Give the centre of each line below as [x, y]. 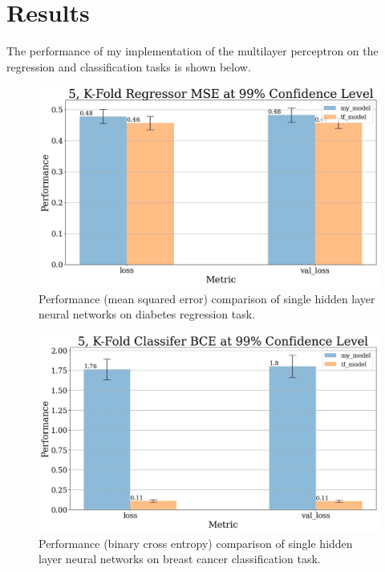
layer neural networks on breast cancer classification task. [180, 559]
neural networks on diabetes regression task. [147, 314]
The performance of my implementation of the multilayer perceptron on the [192, 51]
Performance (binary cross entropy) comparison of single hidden [196, 543]
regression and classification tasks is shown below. [129, 66]
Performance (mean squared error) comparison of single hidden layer [207, 298]
